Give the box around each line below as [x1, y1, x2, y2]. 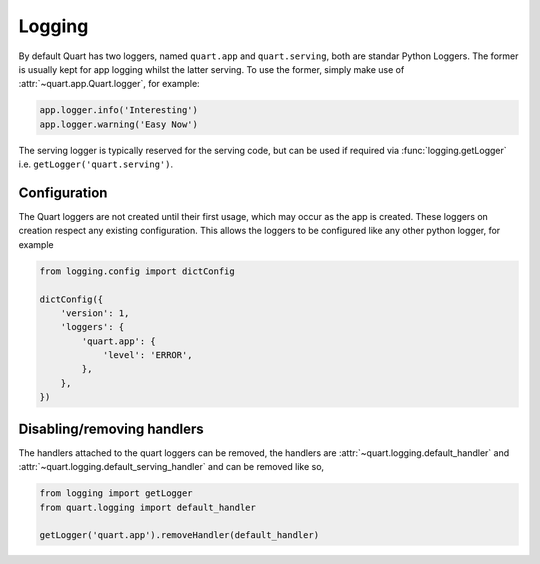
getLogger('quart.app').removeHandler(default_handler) [39, 530, 320, 541]
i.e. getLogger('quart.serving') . [18, 158, 174, 170]
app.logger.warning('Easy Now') [39, 118, 199, 130]
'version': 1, [60, 307, 130, 319]
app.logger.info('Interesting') [39, 105, 199, 116]
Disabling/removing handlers [18, 420, 204, 437]
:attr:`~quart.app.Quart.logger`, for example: [18, 78, 200, 90]
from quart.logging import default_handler [39, 501, 257, 513]
